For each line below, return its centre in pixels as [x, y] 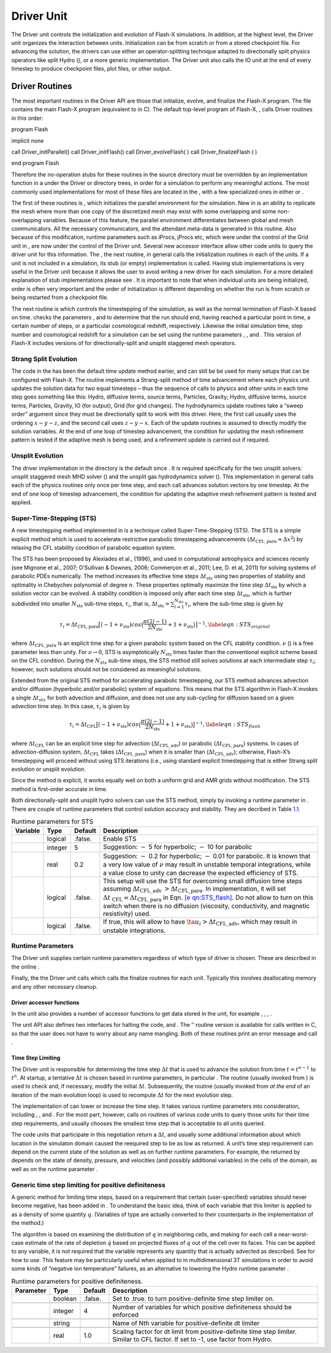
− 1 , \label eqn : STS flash [228, 725]
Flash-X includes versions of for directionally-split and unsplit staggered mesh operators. [124, 343]
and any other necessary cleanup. [55, 986]
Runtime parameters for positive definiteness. [77, 1281]
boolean [65, 1298]
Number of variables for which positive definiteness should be [202, 1307]
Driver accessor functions [45, 1002]
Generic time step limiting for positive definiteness [88, 1185]
